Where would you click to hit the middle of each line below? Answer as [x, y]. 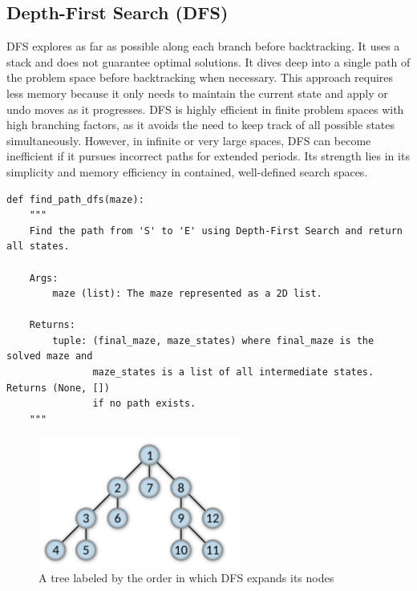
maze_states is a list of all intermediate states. [233, 372]
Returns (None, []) [58, 388]
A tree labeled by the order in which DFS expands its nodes [186, 578]
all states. [38, 247]
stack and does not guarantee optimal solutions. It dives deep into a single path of [208, 61]
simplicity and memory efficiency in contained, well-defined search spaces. [187, 171]
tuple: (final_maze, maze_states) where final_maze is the [213, 340]
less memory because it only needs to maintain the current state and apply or [197, 93]
